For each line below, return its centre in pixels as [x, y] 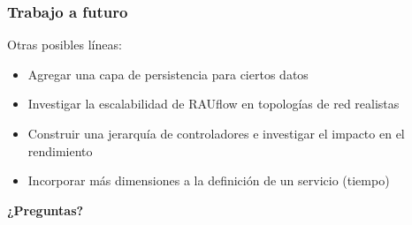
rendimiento [60, 150]
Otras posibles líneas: [65, 45]
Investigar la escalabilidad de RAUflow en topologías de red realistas [214, 104]
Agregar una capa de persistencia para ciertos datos [168, 74]
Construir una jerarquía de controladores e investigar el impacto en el [216, 133]
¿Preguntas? [46, 210]
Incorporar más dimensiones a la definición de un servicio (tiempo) [209, 180]
